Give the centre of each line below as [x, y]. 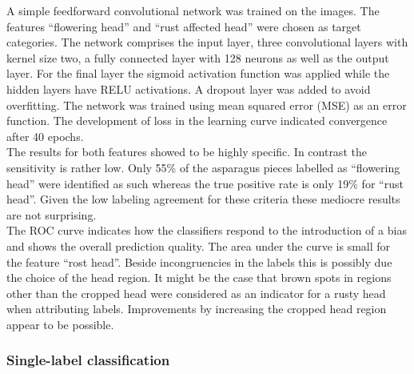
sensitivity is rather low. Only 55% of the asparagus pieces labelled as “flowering [203, 167]
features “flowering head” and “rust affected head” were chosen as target [184, 26]
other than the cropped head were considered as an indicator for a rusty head [196, 293]
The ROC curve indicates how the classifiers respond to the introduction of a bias [207, 230]
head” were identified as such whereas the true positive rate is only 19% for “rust [205, 183]
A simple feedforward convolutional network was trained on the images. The [193, 10]
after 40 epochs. [45, 136]
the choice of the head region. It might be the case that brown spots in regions [199, 277]
